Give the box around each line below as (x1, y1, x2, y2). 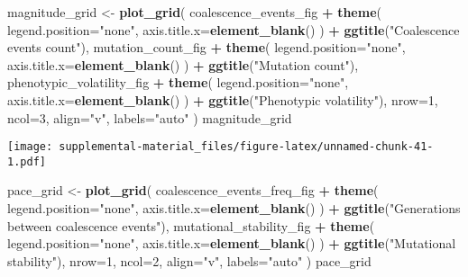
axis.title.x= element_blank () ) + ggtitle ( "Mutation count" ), (7, 55, 359, 74)
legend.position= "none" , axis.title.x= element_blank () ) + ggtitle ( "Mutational (7, 234, 456, 253)
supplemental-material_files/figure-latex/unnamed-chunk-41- (59, 140, 434, 154)
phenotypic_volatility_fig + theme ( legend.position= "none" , (7, 73, 349, 92)
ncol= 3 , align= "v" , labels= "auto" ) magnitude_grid (7, 108, 292, 127)
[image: (7, 140, 53, 154)
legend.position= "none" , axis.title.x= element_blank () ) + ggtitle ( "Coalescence (7, 20, 460, 39)
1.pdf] (7, 155, 46, 168)
